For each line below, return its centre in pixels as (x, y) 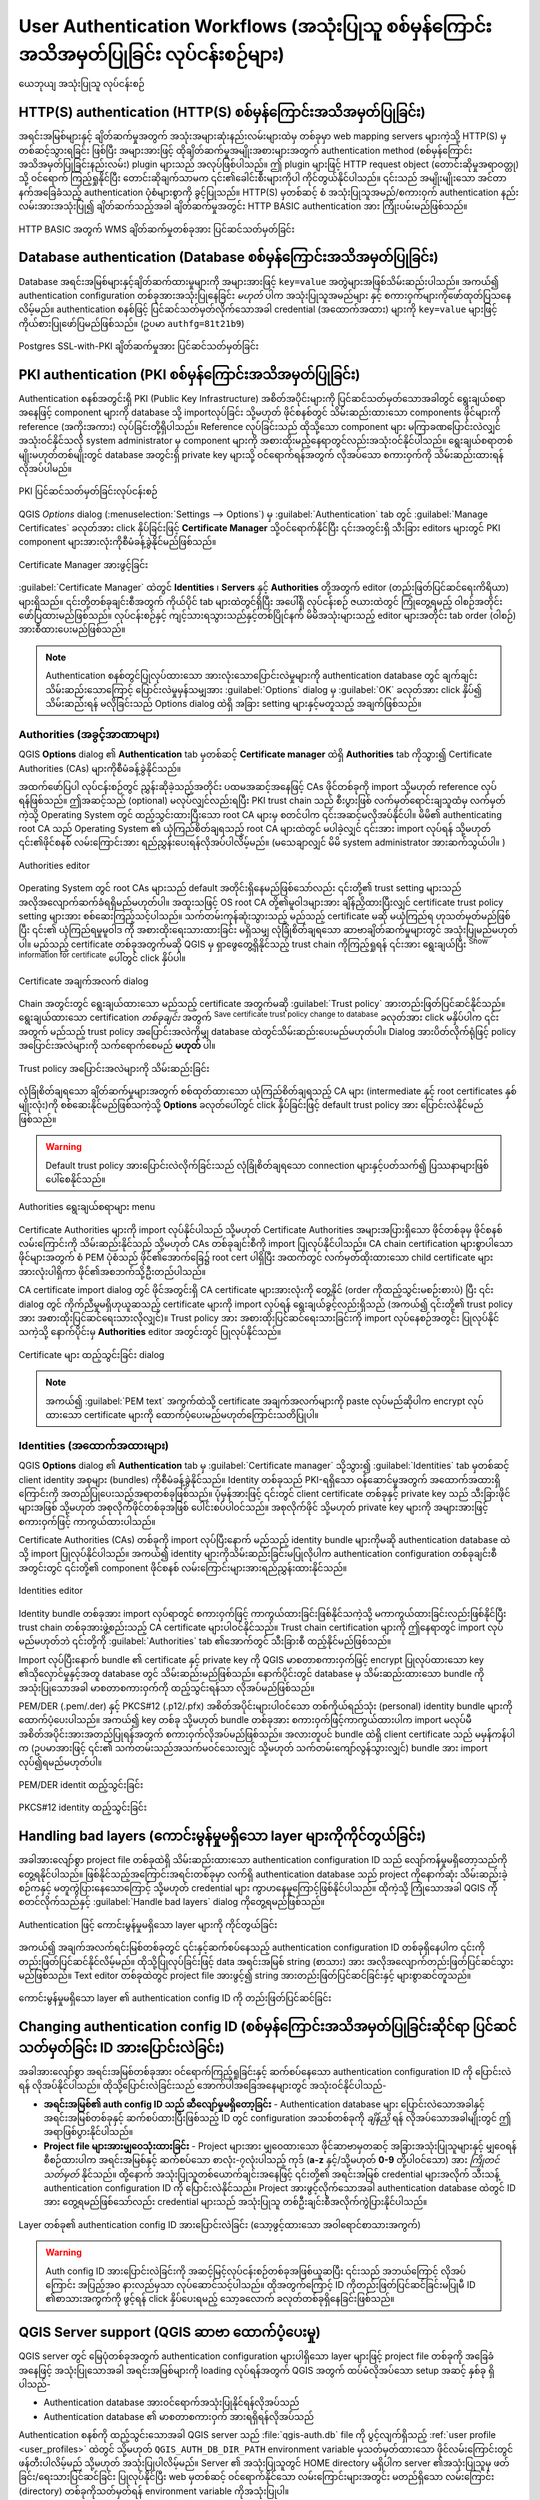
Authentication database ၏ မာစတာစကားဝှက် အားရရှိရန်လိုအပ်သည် (178, 2416)
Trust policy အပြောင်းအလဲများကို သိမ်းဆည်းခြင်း (114, 1068)
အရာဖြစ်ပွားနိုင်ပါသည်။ (88, 2132)
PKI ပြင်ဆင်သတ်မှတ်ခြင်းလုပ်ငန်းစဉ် (88, 491)
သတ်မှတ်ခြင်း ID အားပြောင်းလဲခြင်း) (121, 2047)
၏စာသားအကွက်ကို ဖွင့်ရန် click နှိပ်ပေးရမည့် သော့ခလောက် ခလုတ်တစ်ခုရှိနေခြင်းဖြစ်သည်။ (220, 2299)
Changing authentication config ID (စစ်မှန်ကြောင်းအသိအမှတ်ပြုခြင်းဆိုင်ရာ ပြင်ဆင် (267, 2026)
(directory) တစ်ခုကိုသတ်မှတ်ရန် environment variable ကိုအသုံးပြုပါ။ (154, 2491)
